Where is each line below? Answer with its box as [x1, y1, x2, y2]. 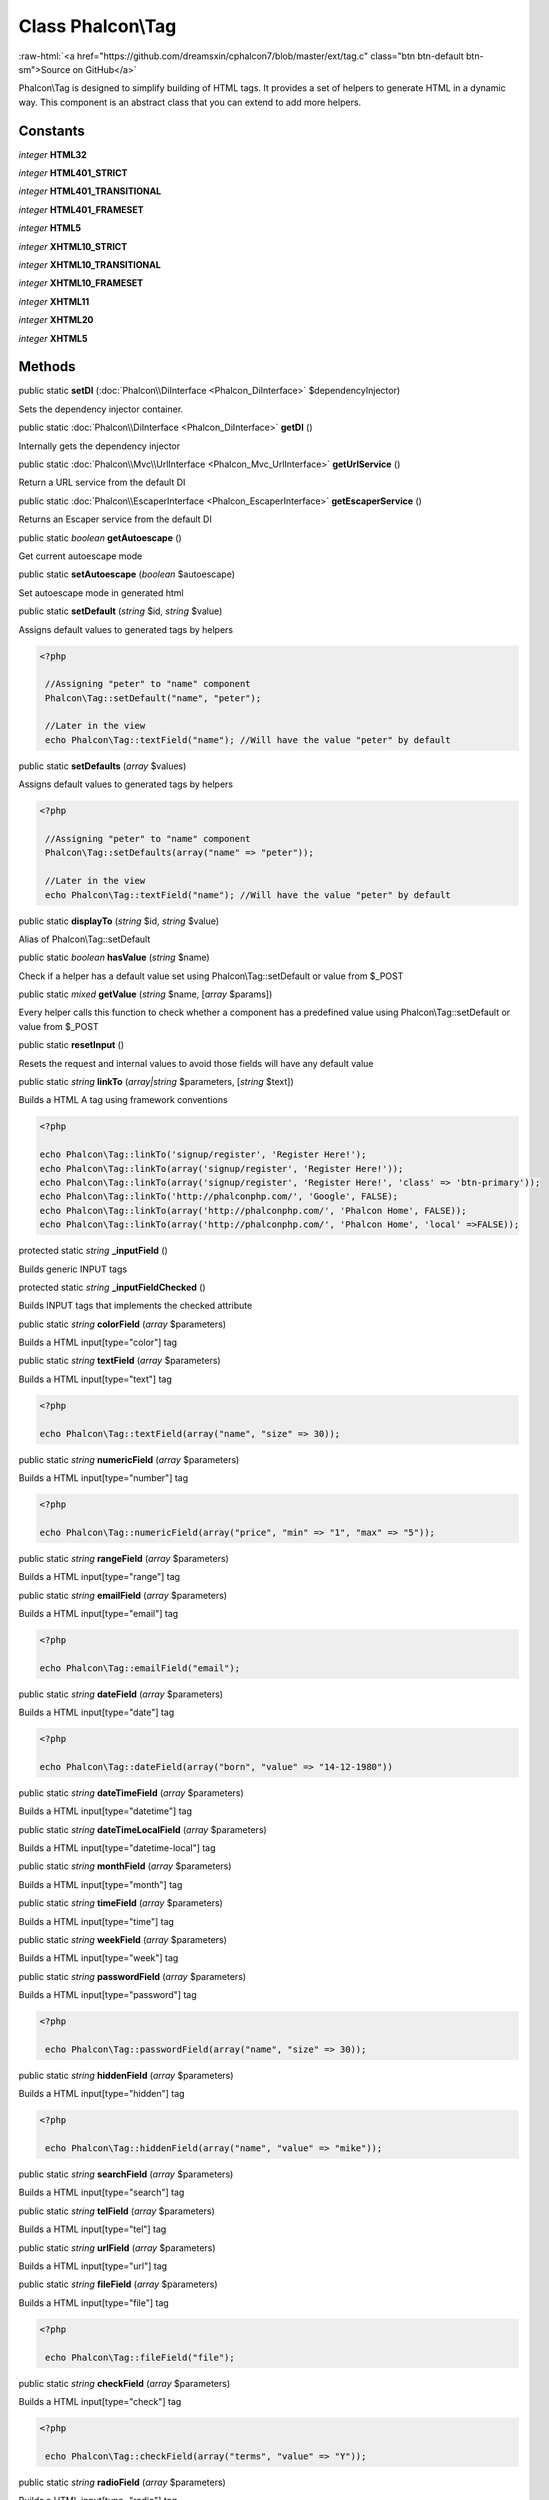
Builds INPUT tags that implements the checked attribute [18, 1300, 253, 1312]
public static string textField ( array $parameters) [18, 1355, 221, 1367]
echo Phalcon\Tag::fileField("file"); [45, 2351, 235, 2363]
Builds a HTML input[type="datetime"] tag [18, 1805, 192, 1817]
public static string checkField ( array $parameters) [18, 2377, 231, 2389]
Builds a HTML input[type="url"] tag [18, 2260, 168, 2272]
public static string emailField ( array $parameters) [18, 1589, 228, 1601]
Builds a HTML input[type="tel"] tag [18, 2223, 167, 2235]
